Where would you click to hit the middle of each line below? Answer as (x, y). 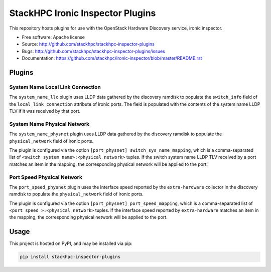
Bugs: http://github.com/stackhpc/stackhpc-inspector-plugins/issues (93, 51)
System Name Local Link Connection (55, 87)
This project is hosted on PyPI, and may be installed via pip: (71, 243)
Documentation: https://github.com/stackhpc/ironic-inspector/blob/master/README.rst (112, 58)
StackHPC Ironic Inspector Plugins (83, 13)
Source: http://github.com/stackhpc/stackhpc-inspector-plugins (88, 44)
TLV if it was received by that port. (45, 111)
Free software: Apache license (53, 37)
